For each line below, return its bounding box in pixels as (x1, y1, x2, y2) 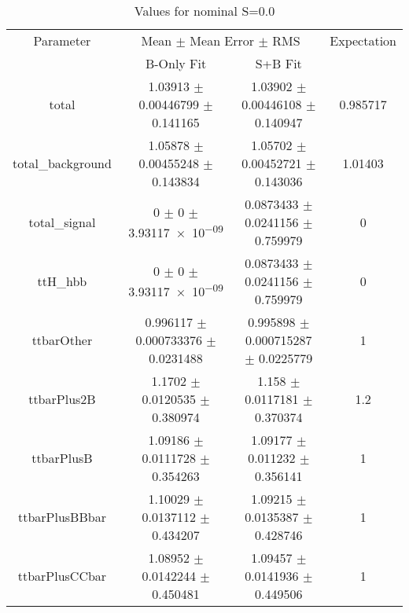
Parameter (33, 31, 91, 50)
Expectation (330, 31, 396, 50)
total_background (13, 154, 112, 172)
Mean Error (190, 31, 255, 50)
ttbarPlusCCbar (17, 567, 107, 585)
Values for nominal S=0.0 (134, 2, 275, 20)
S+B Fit (255, 54, 302, 72)
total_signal (28, 213, 96, 231)
